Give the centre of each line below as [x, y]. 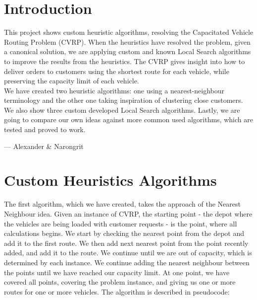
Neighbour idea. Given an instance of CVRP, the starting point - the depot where [128, 213]
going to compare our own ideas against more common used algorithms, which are [128, 119]
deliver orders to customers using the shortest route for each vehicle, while [117, 71]
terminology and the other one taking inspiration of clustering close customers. [124, 100]
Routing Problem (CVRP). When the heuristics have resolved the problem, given [127, 41]
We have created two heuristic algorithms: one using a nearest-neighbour [114, 90]
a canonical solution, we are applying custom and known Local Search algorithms [128, 51]
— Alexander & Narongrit [44, 146]
